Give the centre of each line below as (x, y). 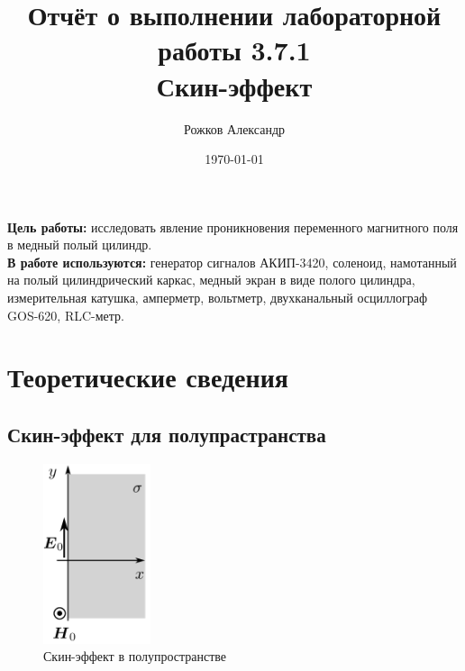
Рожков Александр (234, 128)
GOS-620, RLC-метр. (66, 315)
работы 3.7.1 (234, 50)
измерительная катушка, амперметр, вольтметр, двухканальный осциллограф (217, 298)
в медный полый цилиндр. (80, 245)
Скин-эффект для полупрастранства (167, 435)
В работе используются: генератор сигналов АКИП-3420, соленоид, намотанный (232, 262)
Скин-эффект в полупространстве (135, 656)
